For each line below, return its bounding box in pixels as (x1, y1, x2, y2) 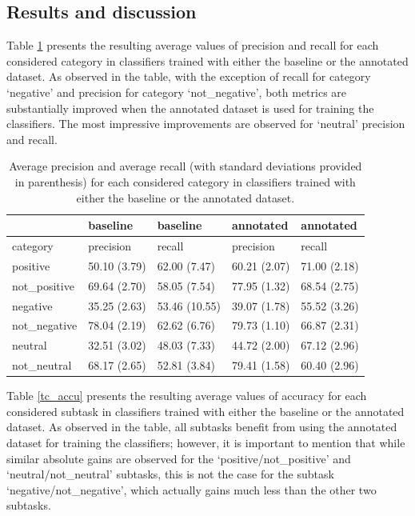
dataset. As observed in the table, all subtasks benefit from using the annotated (6, 418, 397, 435)
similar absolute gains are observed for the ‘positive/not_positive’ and (6, 450, 351, 466)
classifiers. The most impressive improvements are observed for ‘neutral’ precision (6, 115, 405, 132)
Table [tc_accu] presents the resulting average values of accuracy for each (6, 387, 367, 404)
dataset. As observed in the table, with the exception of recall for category (6, 68, 371, 85)
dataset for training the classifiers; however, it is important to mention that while (6, 434, 405, 450)
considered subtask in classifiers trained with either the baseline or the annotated (6, 402, 405, 419)
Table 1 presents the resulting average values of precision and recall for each (6, 37, 379, 54)
